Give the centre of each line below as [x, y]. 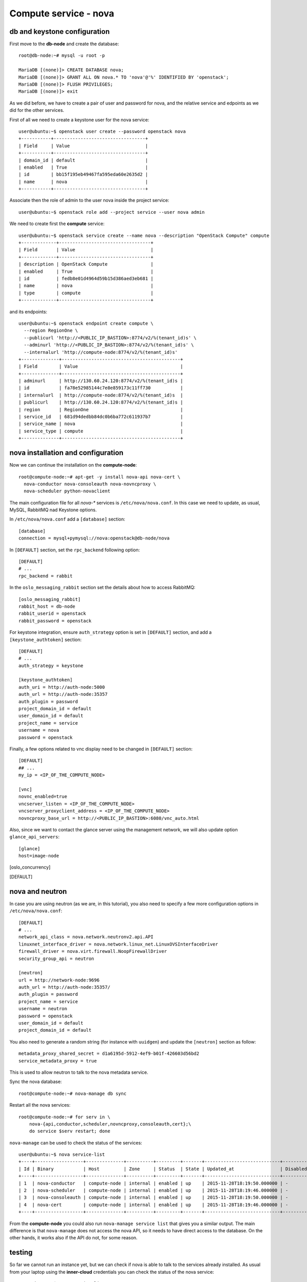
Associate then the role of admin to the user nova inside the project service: [89, 201]
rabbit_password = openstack [55, 621]
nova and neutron [38, 892]
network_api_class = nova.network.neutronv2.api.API [86, 937]
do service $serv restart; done [70, 1131]
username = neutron [43, 1009]
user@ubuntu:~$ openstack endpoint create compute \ [86, 323]
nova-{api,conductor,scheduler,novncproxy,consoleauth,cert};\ [110, 1124]
